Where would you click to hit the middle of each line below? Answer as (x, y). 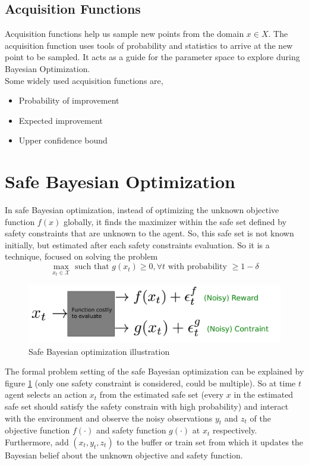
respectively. (235, 430)
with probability (197, 267)
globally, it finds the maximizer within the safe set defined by (175, 221)
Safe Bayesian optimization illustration (99, 351)
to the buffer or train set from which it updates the (210, 441)
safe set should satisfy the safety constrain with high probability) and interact (147, 406)
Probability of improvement (69, 100)
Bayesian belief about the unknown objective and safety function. (124, 455)
